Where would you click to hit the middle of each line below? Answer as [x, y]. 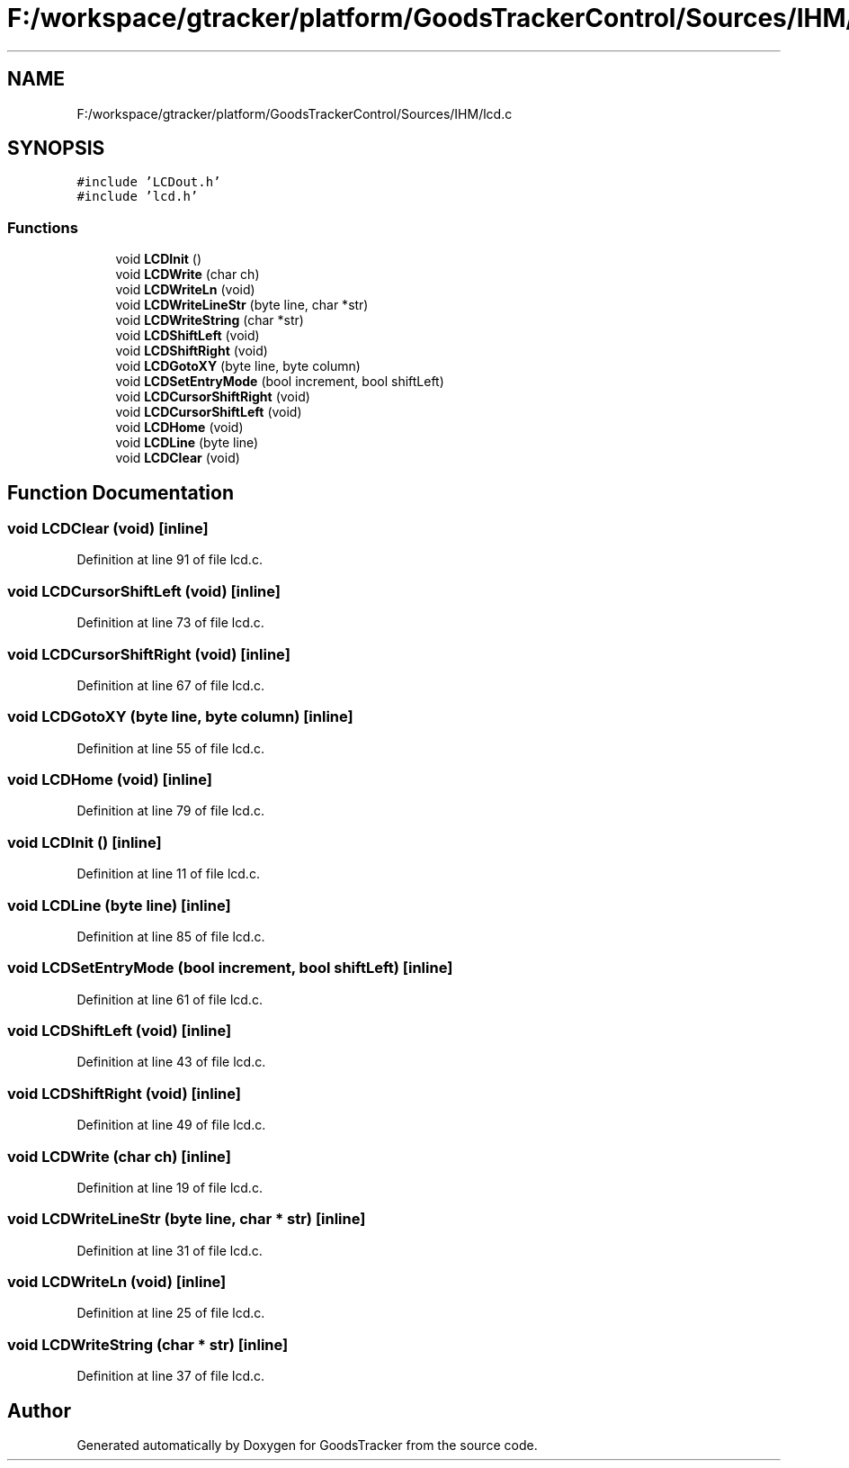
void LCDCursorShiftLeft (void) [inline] [144, 591]
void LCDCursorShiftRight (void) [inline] [149, 654]
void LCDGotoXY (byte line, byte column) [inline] [180, 717]
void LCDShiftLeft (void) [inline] [120, 1031]
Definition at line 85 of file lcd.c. [171, 936]
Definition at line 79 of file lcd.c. [171, 811]
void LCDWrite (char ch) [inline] [119, 1156]
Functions [43, 227]
